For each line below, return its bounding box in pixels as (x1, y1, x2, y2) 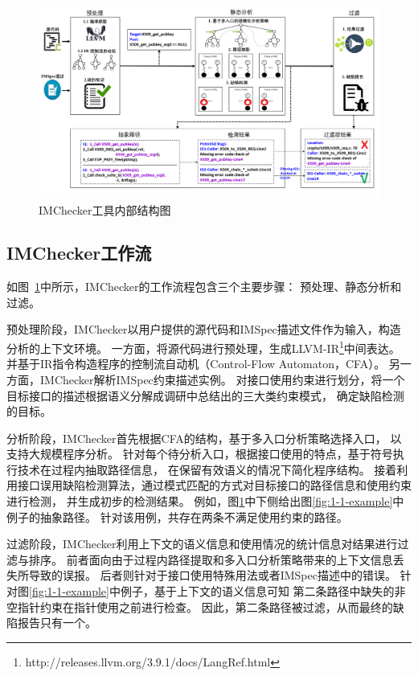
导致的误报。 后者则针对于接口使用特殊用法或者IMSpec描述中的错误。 (28, 567, 396, 584)
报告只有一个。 (17, 614, 96, 631)
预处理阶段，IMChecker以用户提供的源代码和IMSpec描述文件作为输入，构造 (6, 321, 401, 338)
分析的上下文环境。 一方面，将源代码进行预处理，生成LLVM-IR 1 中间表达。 (6, 338, 400, 356)
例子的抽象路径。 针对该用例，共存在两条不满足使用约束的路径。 (6, 508, 348, 525)
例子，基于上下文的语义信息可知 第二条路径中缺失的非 (120, 583, 406, 600)
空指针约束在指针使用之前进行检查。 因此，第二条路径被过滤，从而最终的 (6, 598, 393, 615)
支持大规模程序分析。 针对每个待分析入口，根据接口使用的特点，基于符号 (6, 445, 393, 462)
